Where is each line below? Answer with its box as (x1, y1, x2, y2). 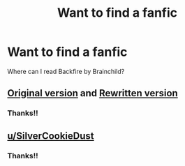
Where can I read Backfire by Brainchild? (7, 67, 125, 75)
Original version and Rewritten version (7, 87, 178, 99)
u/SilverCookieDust (7, 130, 94, 142)
